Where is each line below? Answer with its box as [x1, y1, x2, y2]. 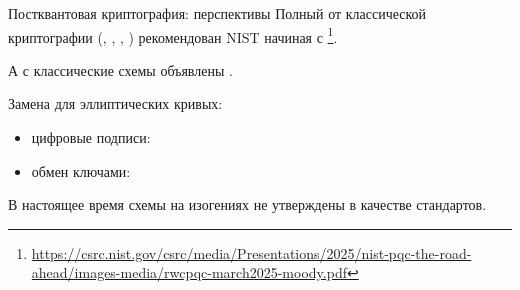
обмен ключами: [31, 160, 131, 181]
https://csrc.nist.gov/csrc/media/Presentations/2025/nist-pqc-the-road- [31, 242, 472, 263]
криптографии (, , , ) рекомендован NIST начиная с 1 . [8, 23, 338, 47]
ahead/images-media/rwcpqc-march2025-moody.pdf [31, 262, 347, 283]
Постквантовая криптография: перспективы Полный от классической [8, 3, 427, 23]
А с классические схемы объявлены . [8, 59, 233, 80]
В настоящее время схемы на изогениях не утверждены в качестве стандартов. [8, 194, 487, 215]
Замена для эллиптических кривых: [8, 93, 223, 114]
